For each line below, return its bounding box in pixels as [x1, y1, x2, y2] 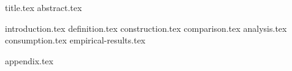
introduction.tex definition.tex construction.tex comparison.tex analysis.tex [5, 21, 287, 34]
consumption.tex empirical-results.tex [5, 34, 146, 47]
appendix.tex [5, 54, 53, 67]
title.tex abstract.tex [5, 1, 82, 13]
